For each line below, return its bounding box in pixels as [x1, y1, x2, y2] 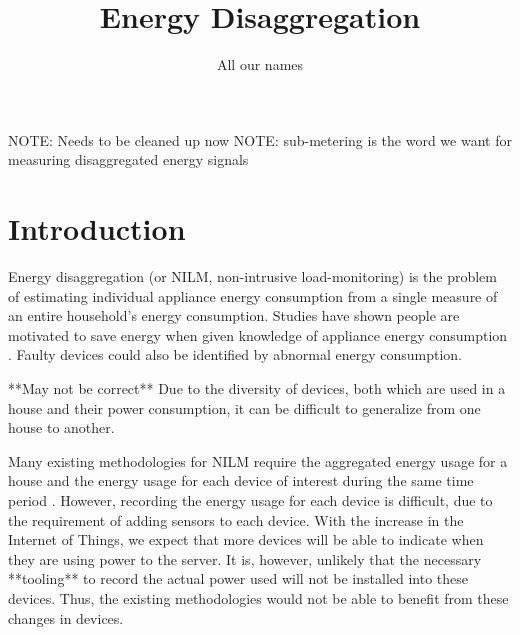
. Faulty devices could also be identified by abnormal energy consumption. [8, 344, 462, 365]
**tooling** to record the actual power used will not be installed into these [8, 568, 469, 589]
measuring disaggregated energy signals [8, 149, 249, 170]
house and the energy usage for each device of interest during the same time [8, 470, 474, 491]
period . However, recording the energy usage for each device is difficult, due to [8, 489, 493, 510]
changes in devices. [8, 607, 124, 628]
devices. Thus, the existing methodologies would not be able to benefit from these [8, 587, 509, 608]
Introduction [8, 208, 186, 249]
